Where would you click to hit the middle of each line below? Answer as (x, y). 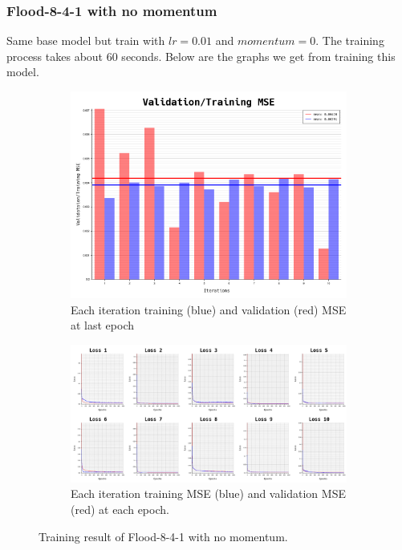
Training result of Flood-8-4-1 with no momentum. (163, 536)
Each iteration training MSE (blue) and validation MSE (208, 493)
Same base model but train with (86, 40)
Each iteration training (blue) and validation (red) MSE (209, 309)
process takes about (55, 56)
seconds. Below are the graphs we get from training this (258, 56)
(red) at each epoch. (120, 509)
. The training (350, 40)
